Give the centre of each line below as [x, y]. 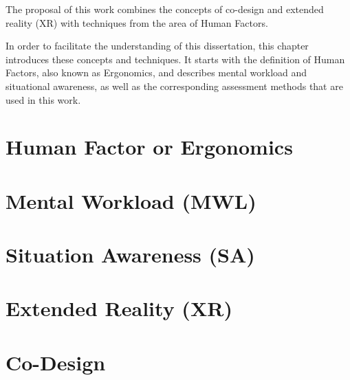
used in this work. [43, 99]
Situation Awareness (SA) [130, 255]
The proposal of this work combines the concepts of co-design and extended [165, 9]
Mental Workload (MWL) [131, 200]
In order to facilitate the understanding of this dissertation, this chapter [157, 46]
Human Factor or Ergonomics [149, 147]
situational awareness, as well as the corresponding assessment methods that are [174, 86]
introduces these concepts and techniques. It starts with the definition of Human [175, 59]
